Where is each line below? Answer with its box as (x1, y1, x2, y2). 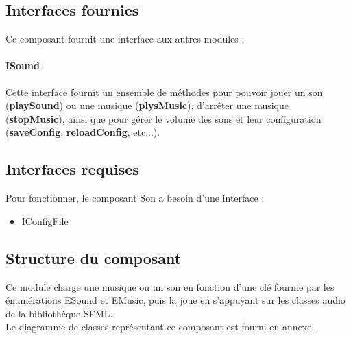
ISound (5, 58, 40, 73)
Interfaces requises (5, 158, 139, 180)
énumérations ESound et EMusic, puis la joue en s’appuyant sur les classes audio (5, 293, 346, 307)
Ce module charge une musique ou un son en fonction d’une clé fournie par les (5, 279, 335, 293)
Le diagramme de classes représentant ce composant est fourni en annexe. (5, 319, 315, 334)
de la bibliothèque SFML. (5, 306, 113, 320)
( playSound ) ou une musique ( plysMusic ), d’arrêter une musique (5, 98, 289, 112)
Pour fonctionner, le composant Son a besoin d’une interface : (5, 191, 265, 205)
